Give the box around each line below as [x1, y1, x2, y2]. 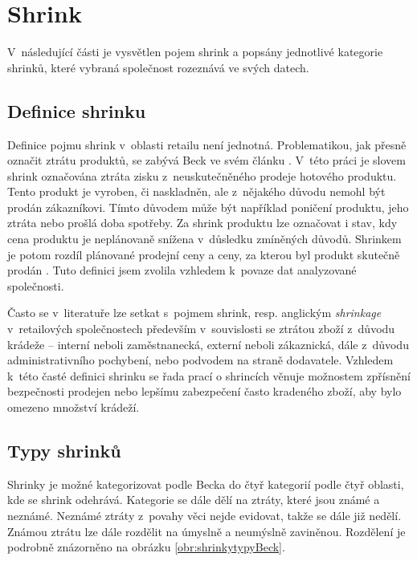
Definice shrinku [7, 98, 146, 123]
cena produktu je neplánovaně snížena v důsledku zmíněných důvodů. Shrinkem [7, 230, 402, 247]
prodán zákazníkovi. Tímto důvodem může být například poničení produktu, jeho [7, 198, 409, 215]
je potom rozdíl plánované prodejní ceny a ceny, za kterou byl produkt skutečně [7, 246, 400, 262]
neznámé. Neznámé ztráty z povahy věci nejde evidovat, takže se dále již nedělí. [7, 507, 402, 523]
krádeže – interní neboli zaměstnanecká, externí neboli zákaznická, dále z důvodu [7, 335, 409, 352]
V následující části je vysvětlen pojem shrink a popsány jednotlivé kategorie [7, 43, 383, 60]
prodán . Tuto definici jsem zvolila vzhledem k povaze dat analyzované [7, 262, 357, 278]
